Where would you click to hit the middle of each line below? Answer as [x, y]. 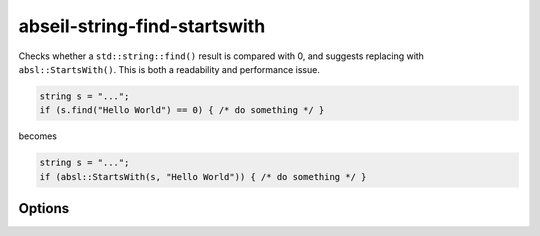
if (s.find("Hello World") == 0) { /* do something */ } [182, 110]
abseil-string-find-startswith [142, 26]
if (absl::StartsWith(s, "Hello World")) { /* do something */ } [203, 176]
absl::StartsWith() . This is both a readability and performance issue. [169, 69]
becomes [37, 136]
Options [44, 208]
